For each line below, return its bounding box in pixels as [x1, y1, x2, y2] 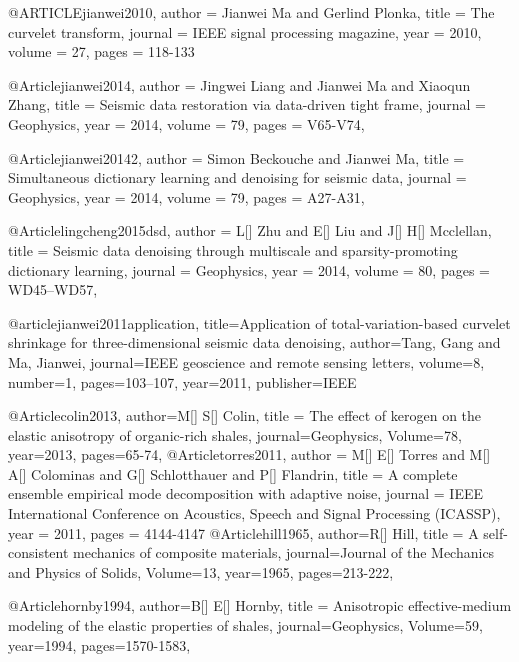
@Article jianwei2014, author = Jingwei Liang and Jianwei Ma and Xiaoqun [8, 74, 471, 95]
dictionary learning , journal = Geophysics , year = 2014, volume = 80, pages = [8, 259, 490, 280]
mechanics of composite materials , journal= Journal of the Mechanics [73, 542, 495, 563]
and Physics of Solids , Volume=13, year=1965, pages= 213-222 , [8, 561, 394, 582]
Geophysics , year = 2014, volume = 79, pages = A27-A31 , [8, 186, 365, 207]
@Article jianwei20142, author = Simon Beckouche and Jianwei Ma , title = [8, 147, 465, 168]
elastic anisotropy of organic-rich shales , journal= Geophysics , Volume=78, [8, 424, 462, 445]
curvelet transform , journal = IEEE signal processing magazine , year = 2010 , [8, 21, 482, 42]
